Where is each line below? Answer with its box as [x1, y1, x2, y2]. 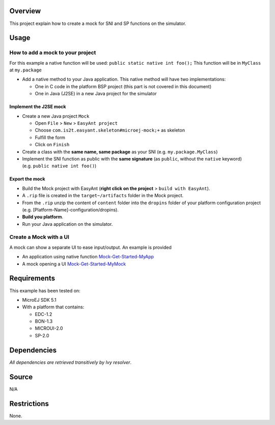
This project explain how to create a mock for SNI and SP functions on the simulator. [9, 20, 186, 26]
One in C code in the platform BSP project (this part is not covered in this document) [35, 83, 212, 89]
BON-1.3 [35, 318, 53, 325]
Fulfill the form [35, 134, 66, 140]
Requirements [9, 274, 56, 283]
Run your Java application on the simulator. [22, 221, 113, 227]
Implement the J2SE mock [9, 103, 66, 110]
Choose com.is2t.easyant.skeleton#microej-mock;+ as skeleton [35, 127, 185, 134]
